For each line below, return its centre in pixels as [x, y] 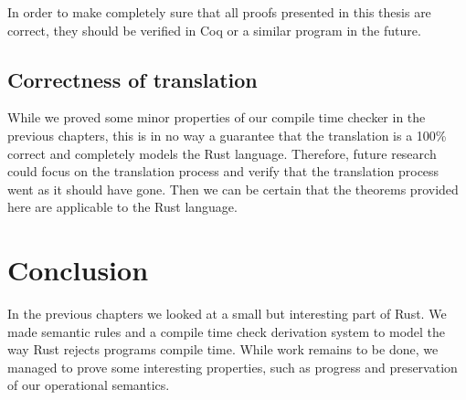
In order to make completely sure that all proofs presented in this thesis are [219, 12]
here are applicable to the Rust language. [122, 207]
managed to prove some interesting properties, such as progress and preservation [233, 367]
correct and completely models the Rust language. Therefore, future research [222, 153]
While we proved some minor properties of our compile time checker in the [217, 117]
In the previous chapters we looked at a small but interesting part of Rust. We [227, 314]
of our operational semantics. [89, 385]
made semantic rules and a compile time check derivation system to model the [227, 331]
